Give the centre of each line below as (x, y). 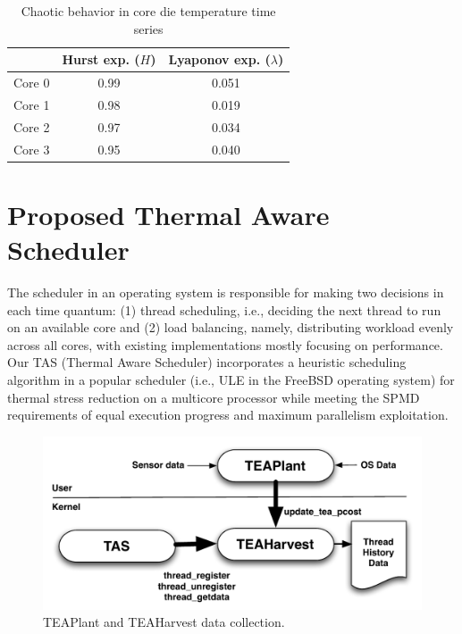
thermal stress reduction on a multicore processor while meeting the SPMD (214, 397)
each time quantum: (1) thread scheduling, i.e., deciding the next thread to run (224, 309)
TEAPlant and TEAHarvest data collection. (164, 622)
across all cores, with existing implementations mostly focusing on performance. (225, 344)
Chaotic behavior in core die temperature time (148, 11)
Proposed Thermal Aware (168, 214)
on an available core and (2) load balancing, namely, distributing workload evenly (231, 327)
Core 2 (32, 126)
